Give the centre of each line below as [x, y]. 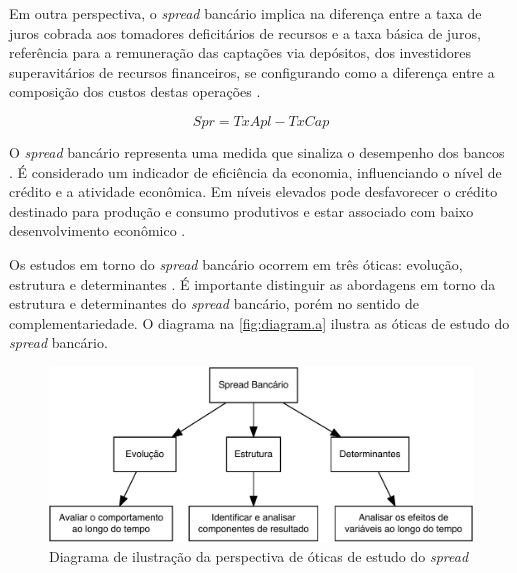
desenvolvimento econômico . [97, 230]
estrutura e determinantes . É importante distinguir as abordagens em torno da [252, 283]
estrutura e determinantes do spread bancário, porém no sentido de [214, 303]
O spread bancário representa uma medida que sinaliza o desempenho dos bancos [257, 151]
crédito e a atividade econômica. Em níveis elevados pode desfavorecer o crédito [253, 191]
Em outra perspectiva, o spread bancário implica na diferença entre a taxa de [245, 13]
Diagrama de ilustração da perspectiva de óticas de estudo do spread [259, 555]
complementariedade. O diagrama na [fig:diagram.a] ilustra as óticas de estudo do [259, 322]
